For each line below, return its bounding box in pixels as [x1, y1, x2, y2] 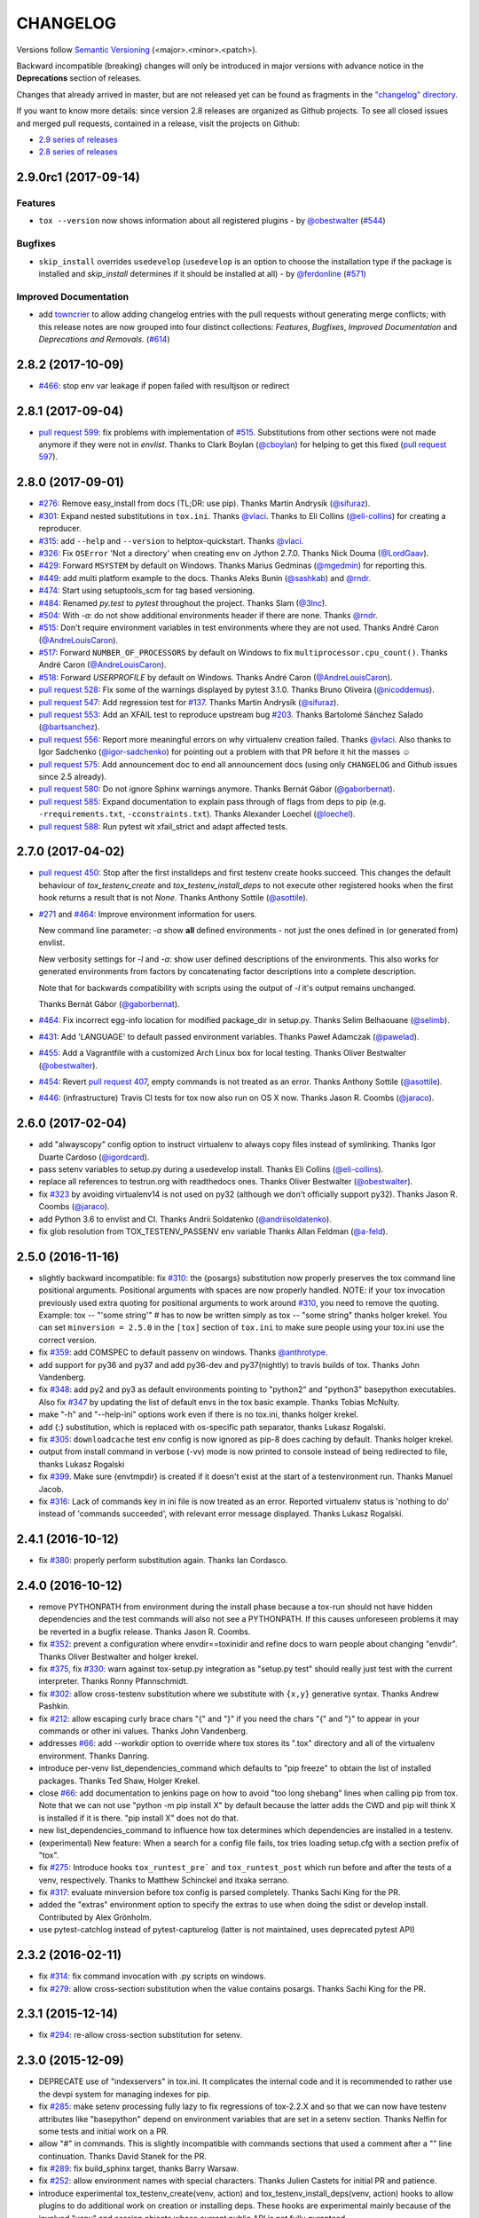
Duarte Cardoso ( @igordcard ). [38, 1152, 150, 1162]
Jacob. [38, 1483, 64, 1494]
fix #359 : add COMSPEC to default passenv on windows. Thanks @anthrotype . [38, 1347, 328, 1357]
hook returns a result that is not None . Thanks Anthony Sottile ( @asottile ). [38, 893, 309, 903]
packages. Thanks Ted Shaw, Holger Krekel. [38, 1775, 200, 1786]
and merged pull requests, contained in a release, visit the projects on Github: [16, 118, 301, 129]
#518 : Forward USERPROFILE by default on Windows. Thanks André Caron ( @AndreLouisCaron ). [38, 672, 393, 682]
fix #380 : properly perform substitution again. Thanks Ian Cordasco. [38, 1555, 288, 1566]
